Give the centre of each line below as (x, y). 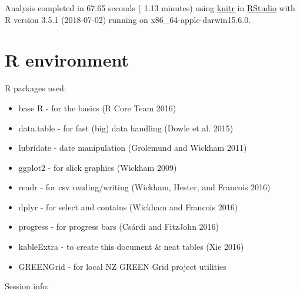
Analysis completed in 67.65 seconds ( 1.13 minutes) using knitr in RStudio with (150, 8)
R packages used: (36, 88)
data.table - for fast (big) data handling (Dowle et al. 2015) (126, 128)
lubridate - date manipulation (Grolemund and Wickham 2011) (133, 148)
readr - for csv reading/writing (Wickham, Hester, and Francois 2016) (144, 187)
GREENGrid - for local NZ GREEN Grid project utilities (122, 266)
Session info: (27, 286)
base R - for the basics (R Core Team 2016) (97, 108)
